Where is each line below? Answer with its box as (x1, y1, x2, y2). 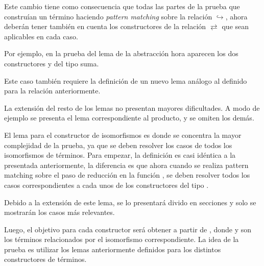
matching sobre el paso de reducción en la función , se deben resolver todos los (4, 170, 250, 180)
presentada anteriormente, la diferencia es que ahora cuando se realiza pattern (4, 159, 249, 170)
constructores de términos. (4, 254, 87, 264)
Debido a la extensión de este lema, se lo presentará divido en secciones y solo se (4, 197, 256, 207)
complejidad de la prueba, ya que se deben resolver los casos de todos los (4, 139, 232, 150)
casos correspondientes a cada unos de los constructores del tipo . (4, 179, 209, 190)
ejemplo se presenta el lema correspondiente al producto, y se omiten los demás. (4, 112, 254, 123)
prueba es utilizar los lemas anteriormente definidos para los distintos (4, 244, 221, 254)
